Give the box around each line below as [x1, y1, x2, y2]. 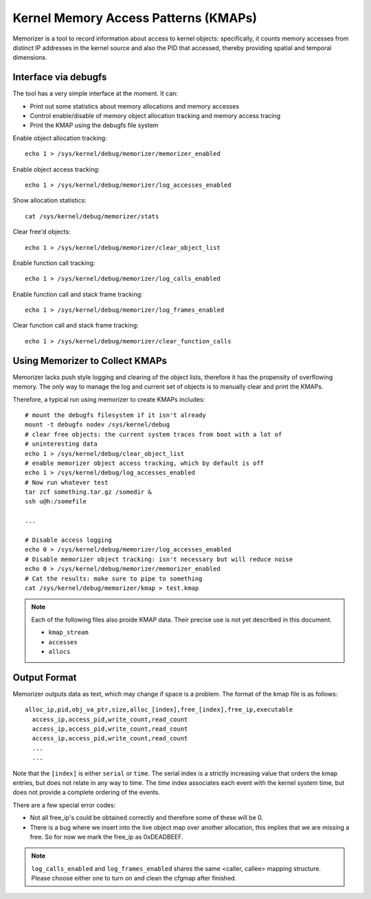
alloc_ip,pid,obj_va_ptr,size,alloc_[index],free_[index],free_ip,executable [25, 706, 293, 714]
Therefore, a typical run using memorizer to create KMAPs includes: [12, 395, 205, 403]
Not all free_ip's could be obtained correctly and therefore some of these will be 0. [30, 814, 264, 822]
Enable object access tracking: [12, 165, 100, 173]
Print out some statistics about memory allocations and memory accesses [30, 102, 240, 110]
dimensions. [12, 54, 47, 62]
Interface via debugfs [12, 71, 107, 83]
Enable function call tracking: [12, 258, 95, 267]
